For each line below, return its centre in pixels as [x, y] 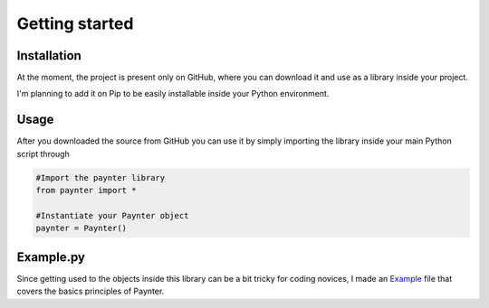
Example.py [51, 257]
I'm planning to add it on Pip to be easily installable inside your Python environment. [173, 94]
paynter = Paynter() [81, 229]
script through [43, 154]
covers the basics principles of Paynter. [91, 291]
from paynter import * [86, 191]
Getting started [75, 23]
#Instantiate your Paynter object [112, 215]
